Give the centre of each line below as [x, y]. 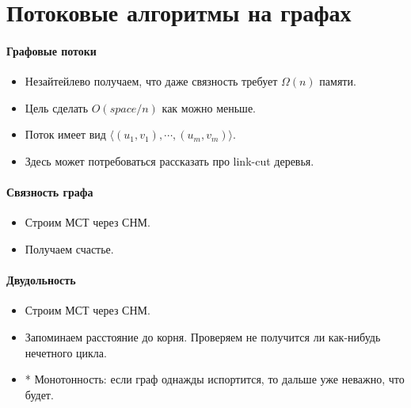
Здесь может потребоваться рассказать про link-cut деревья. [169, 160]
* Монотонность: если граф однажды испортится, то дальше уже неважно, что [215, 379]
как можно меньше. [209, 107]
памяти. [338, 81]
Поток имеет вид [65, 134]
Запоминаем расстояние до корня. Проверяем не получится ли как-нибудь [203, 336]
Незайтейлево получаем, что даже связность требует [151, 81]
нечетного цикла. [66, 352]
